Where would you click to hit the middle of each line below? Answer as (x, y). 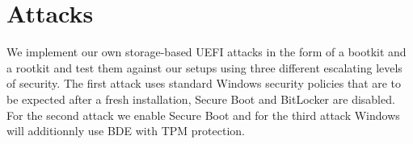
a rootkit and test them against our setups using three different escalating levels (204, 67)
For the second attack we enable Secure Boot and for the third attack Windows (203, 115)
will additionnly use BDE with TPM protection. (126, 131)
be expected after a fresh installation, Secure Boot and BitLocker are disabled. (201, 99)
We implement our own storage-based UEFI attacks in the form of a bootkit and (206, 52)
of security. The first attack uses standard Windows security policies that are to (204, 83)
